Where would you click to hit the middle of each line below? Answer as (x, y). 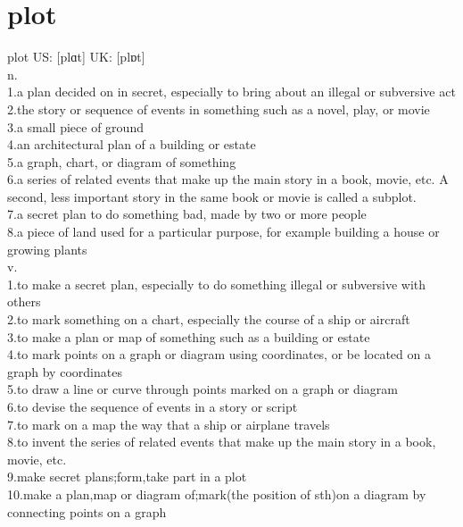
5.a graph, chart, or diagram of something (122, 161)
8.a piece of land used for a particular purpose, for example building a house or (223, 232)
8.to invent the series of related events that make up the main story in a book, (222, 442)
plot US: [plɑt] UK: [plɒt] (76, 57)
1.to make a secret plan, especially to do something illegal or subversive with (217, 284)
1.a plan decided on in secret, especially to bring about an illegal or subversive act (231, 92)
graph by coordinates (65, 371)
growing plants (47, 249)
